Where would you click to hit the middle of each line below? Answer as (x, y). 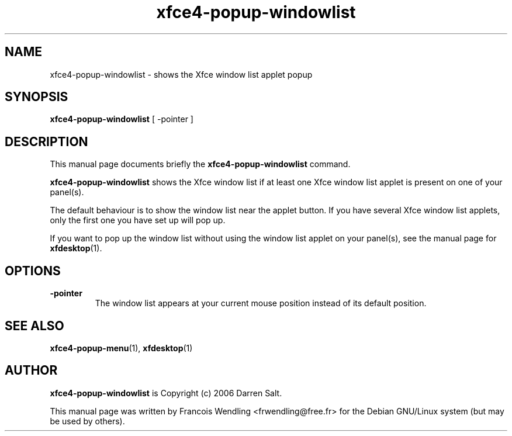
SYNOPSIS (37, 97)
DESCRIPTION (46, 141)
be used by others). (87, 421)
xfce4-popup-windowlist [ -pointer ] (122, 119)
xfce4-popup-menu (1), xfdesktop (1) (121, 348)
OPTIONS (33, 271)
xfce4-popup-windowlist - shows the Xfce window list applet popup (181, 74)
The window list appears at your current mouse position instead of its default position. (261, 303)
